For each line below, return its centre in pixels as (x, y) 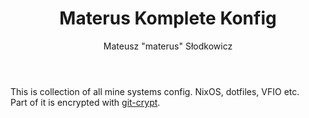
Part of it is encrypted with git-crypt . (85, 102)
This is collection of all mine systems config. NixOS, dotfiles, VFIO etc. (155, 91)
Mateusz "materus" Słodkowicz (168, 46)
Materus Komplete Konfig (168, 18)
